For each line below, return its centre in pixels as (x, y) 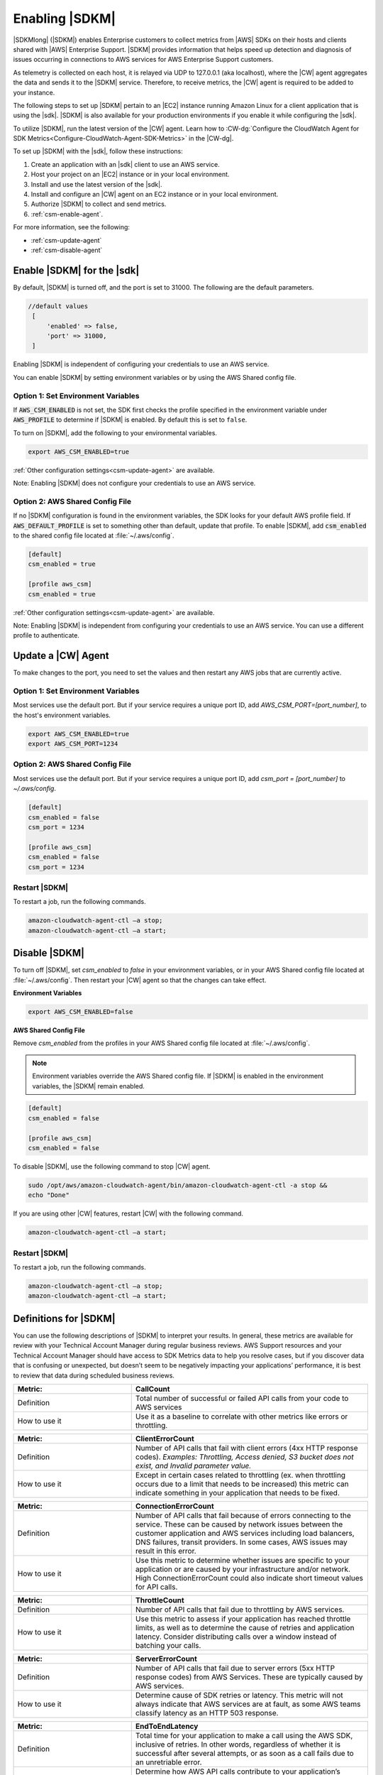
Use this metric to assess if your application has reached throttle (243, 1619)
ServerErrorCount (166, 1659)
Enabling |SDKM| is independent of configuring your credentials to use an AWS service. (141, 364)
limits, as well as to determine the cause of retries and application (245, 1627)
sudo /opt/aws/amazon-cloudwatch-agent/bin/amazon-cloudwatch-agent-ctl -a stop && (178, 1185)
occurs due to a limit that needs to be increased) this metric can (242, 1484)
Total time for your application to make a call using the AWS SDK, (244, 1735)
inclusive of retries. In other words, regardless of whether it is (238, 1744)
